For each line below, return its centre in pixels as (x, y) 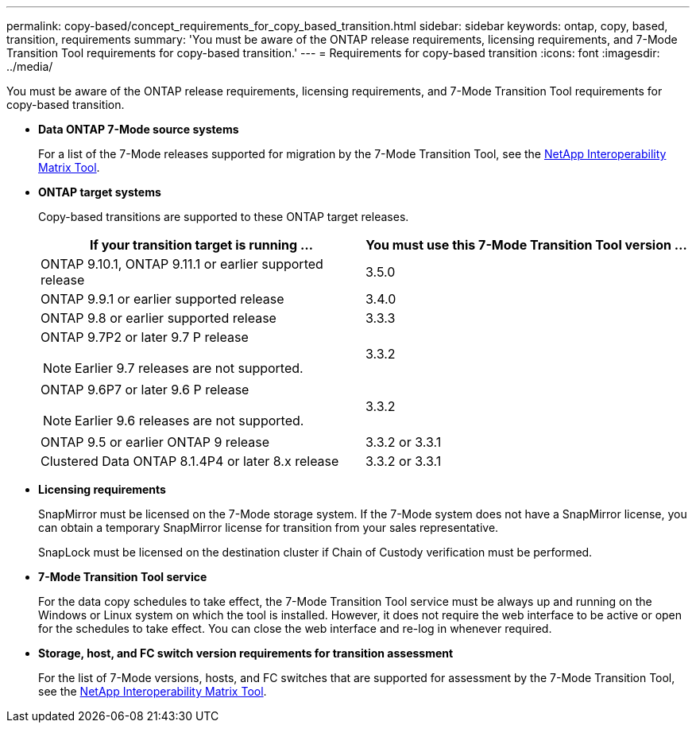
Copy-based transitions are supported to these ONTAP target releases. (224, 217)
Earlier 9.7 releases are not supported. (189, 368)
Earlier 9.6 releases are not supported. (189, 421)
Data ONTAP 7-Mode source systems (139, 129)
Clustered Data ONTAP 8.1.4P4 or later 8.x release (190, 461)
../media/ (30, 66)
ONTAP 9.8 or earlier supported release (159, 318)
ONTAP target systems (100, 192)
